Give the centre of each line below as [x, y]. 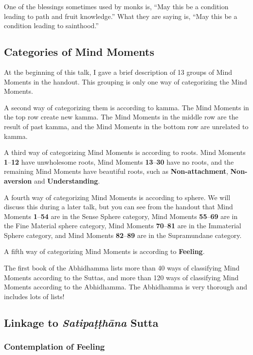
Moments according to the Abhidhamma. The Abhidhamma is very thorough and [126, 287]
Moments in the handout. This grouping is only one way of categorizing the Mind [126, 81]
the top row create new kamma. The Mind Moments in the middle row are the [121, 117]
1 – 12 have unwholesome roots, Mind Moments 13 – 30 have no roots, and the [119, 161]
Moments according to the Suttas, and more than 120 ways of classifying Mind [121, 277]
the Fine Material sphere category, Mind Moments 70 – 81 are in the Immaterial [123, 226]
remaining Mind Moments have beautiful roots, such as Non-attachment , [116, 171]
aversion [18, 180]
